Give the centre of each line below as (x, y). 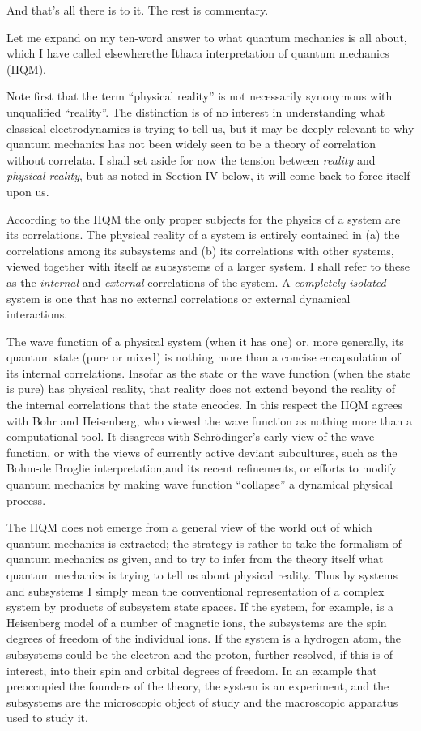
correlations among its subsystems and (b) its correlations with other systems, (200, 250)
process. (26, 500)
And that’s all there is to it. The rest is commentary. (138, 10)
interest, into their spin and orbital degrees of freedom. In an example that (192, 670)
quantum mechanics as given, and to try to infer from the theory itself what (195, 559)
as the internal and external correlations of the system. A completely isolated (196, 282)
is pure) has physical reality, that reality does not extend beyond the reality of (201, 389)
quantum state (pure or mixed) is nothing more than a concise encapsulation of (204, 357)
